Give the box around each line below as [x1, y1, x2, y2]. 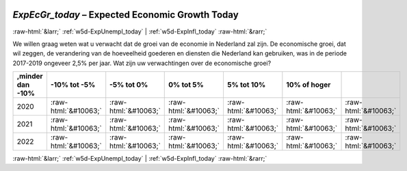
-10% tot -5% [50, 80, 96, 90]
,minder [16, 72, 44, 81]
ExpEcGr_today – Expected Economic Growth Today [12, 9, 239, 21]
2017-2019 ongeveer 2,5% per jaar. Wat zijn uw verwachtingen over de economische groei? [12, 59, 272, 67]
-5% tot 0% [109, 80, 148, 90]
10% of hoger [286, 80, 331, 90]
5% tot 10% [226, 80, 266, 90]
